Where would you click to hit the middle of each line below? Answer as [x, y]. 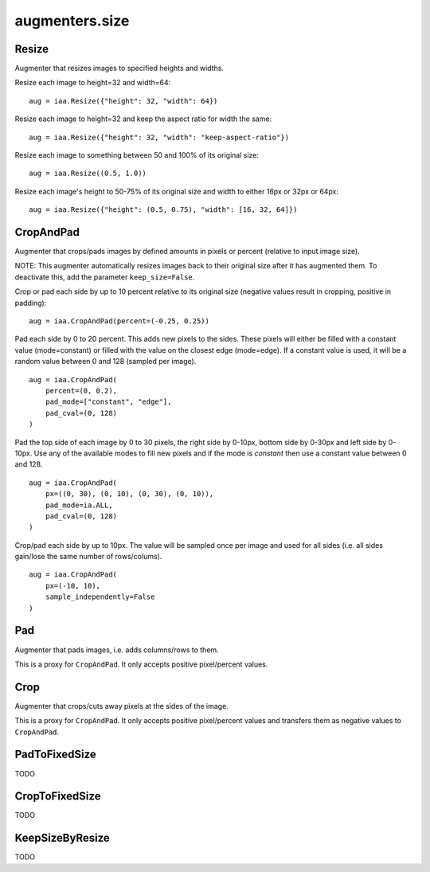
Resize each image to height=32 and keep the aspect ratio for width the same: [143, 119]
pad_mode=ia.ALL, [79, 505]
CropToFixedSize [58, 796]
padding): [31, 303]
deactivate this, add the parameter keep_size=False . [105, 277]
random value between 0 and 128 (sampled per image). [106, 362]
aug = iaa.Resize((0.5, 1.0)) [88, 174]
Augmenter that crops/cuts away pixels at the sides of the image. [121, 706]
